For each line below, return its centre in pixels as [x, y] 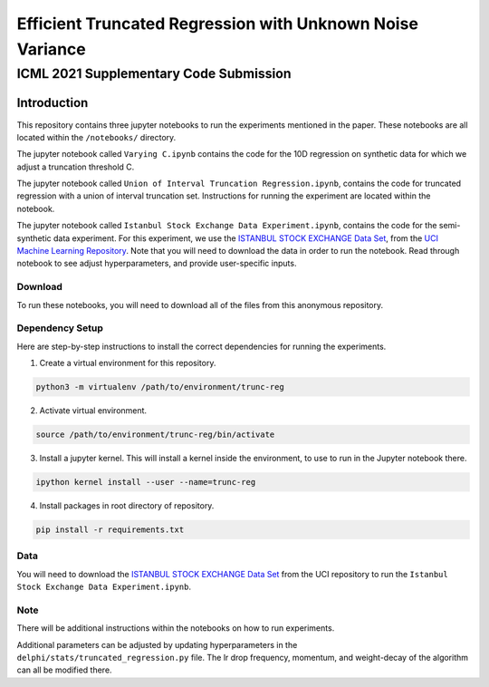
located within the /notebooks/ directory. [96, 137]
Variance [51, 49]
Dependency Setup [60, 328]
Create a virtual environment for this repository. [128, 363]
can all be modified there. [64, 670]
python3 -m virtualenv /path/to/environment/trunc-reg [160, 387]
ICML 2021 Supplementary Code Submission [154, 73]
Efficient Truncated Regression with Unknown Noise [217, 24]
